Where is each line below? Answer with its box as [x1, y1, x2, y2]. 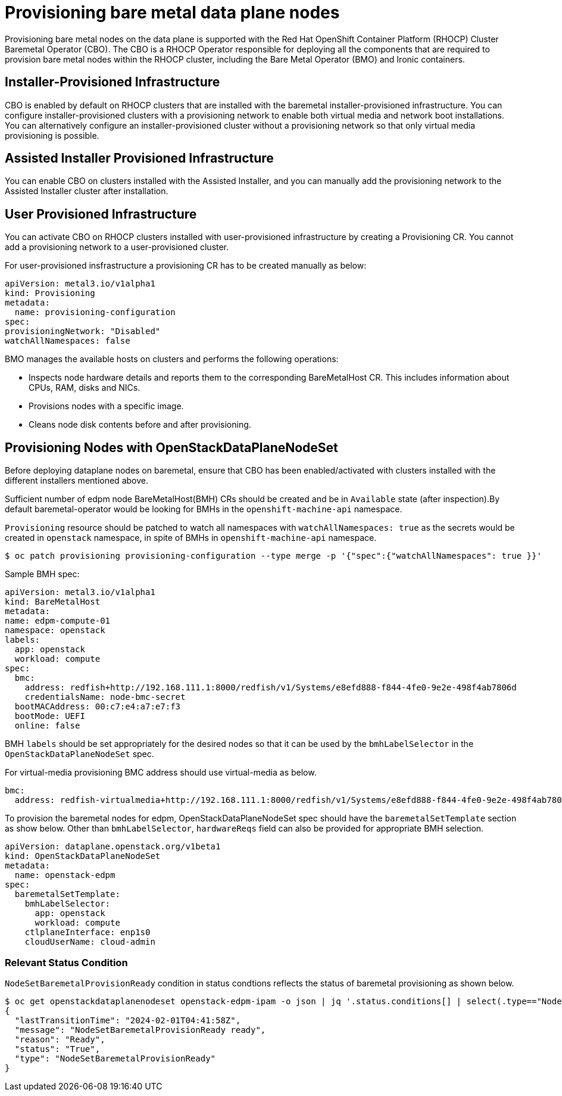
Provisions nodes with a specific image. [29, 401, 184, 412]
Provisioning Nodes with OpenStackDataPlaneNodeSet [5, 440, 338, 455]
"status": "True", [14, 1044, 101, 1054]
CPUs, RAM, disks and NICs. [29, 382, 140, 393]
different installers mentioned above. [5, 475, 148, 486]
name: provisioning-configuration [14, 307, 176, 317]
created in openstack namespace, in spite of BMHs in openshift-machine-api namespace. [5, 533, 377, 543]
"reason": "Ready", [14, 1034, 105, 1044]
